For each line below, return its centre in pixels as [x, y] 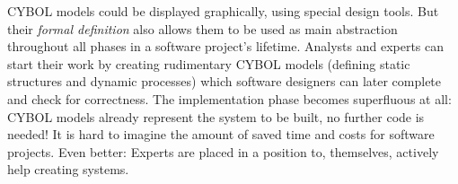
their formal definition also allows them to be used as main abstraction [203, 28]
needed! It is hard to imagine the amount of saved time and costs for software [221, 134]
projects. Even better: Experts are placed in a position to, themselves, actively [223, 151]
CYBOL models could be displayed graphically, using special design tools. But [223, 11]
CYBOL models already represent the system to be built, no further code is [216, 116]
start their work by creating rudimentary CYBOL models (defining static [209, 63]
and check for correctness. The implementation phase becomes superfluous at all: [229, 98]
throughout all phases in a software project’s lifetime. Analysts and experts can [226, 46]
